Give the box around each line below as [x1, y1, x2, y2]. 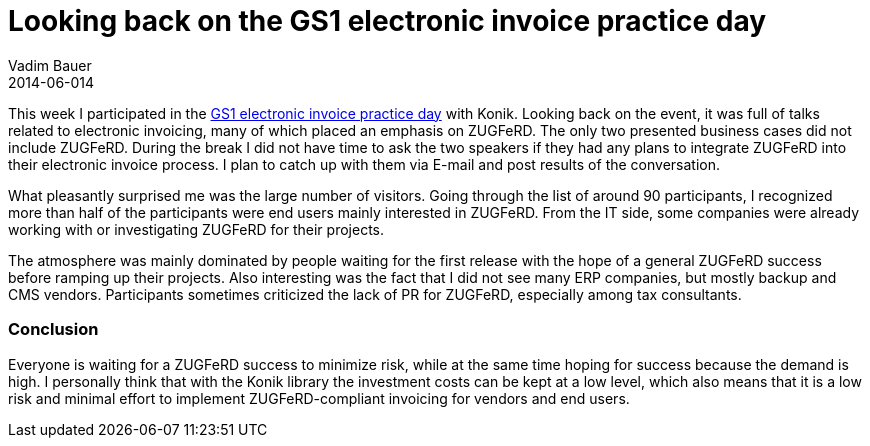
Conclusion [8, 319, 99, 340]
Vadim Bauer [8, 56, 92, 74]
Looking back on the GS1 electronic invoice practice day [8, 4, 767, 38]
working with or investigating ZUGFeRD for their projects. [8, 220, 384, 238]
